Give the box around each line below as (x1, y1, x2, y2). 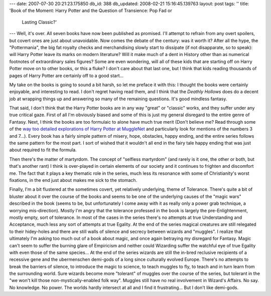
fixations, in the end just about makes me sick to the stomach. (9, 177, 138, 183)
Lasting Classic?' (22, 19, 57, 25)
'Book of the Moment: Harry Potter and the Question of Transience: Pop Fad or (9, 8, 173, 14)
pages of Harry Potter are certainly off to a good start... (9, 73, 124, 79)
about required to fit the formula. (9, 147, 77, 153)
